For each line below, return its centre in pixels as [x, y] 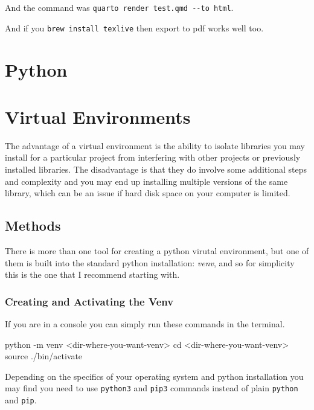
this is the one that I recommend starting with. [92, 274]
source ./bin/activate [44, 356]
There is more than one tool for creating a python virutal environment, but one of [157, 250]
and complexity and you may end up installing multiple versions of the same [146, 181]
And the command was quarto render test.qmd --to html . [119, 7]
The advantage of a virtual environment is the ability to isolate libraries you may [155, 145]
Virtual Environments [98, 116]
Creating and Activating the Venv [89, 301]
